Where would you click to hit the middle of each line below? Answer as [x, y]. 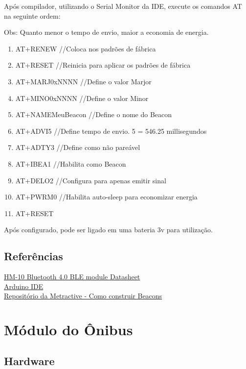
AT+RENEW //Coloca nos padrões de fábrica [86, 48]
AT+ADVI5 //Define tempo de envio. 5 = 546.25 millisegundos [111, 131]
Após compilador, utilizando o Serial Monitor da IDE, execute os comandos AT [123, 6]
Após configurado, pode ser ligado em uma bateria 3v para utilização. [108, 230]
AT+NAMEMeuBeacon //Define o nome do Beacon [94, 114]
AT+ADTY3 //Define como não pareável [78, 147]
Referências [34, 256]
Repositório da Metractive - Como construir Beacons [83, 296]
